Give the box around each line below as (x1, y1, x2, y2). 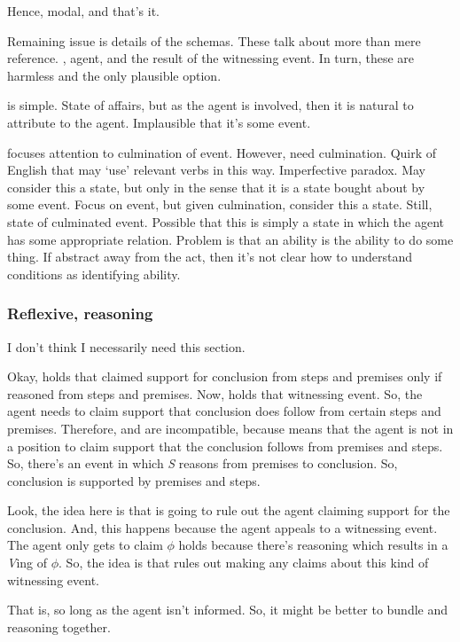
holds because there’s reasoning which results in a (178, 536, 448, 554)
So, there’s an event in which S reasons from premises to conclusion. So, (7, 454, 398, 473)
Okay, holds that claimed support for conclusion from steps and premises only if (7, 367, 442, 386)
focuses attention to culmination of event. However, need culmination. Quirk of (7, 143, 437, 161)
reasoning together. (7, 617, 111, 636)
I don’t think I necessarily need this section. (7, 337, 246, 356)
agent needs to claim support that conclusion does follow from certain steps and (7, 402, 441, 420)
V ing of (7, 553, 48, 572)
